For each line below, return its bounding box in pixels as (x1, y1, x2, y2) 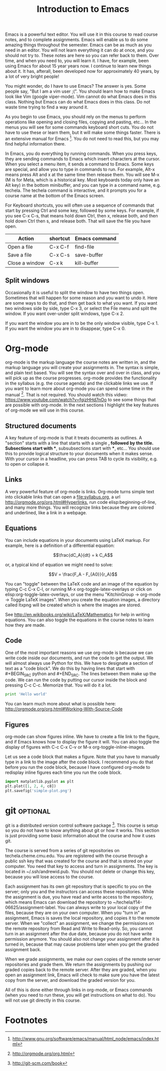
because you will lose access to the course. (5, 874, 94, 880)
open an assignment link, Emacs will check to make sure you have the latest (5, 972, 160, 978)
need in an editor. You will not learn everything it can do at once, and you (5, 47, 154, 53)
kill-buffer (75, 259, 99, 266)
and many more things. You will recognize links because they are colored (5, 504, 154, 510)
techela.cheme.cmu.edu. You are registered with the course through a (5, 853, 148, 859)
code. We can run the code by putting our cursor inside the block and (5, 677, 147, 683)
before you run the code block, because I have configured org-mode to (5, 764, 151, 770)
